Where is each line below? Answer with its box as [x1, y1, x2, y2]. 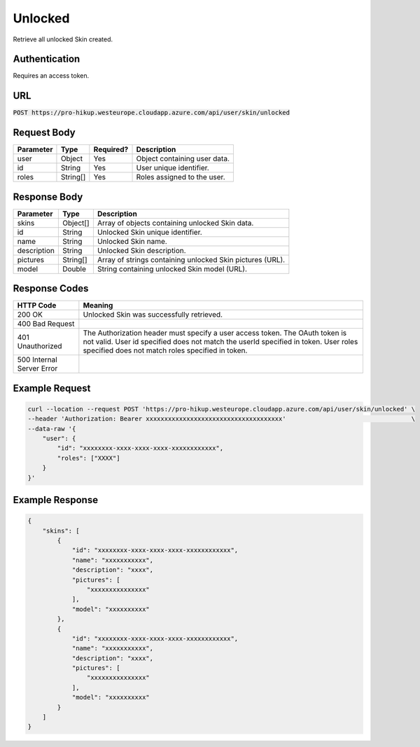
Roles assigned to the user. [136, 172, 225, 182]
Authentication [13, 53, 80, 65]
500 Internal [17, 355, 57, 364]
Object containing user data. [136, 154, 230, 164]
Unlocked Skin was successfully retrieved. [83, 310, 223, 320]
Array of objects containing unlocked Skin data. [97, 218, 254, 228]
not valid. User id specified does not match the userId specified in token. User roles [83, 337, 358, 347]
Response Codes [13, 282, 89, 294]
